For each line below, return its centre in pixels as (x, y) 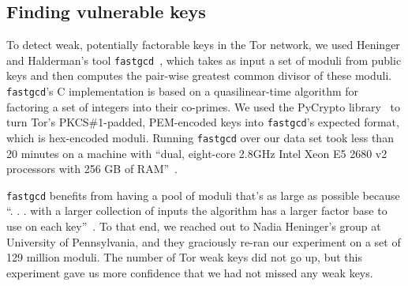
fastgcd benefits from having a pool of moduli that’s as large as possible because (203, 195)
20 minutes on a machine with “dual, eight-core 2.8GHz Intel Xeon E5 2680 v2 (197, 153)
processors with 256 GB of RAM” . (92, 169)
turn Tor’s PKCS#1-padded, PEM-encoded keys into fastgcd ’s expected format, (203, 122)
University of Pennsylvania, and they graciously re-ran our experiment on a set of (204, 241)
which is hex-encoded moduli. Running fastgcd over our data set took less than (200, 137)
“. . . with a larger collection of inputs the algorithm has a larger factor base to (197, 211)
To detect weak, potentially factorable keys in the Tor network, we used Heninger (203, 45)
